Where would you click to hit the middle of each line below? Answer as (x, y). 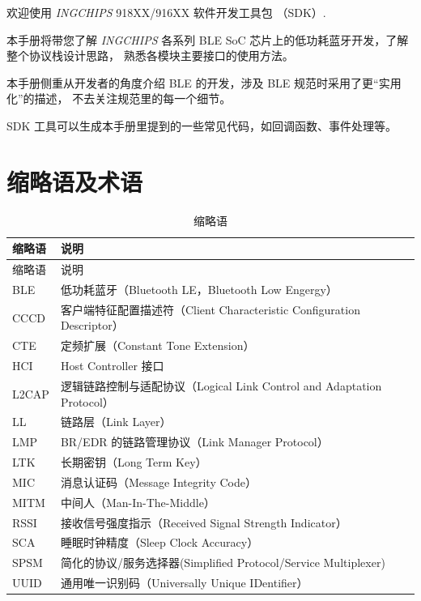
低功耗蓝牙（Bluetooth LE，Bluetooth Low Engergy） (199, 289)
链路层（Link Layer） (116, 422)
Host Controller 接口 (112, 366)
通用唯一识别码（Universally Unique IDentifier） (184, 583)
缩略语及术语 (75, 181)
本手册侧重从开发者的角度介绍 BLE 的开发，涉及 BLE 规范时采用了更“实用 (204, 82)
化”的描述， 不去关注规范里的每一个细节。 (119, 98)
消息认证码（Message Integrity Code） (158, 482)
